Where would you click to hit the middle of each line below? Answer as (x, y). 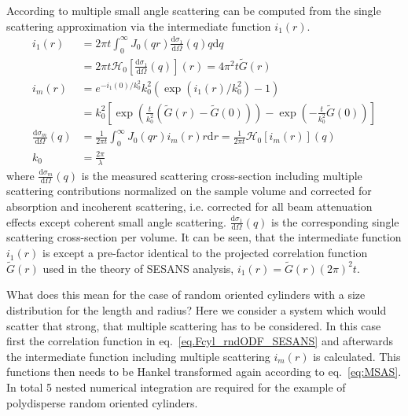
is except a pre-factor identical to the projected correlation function (205, 253)
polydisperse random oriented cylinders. (102, 402)
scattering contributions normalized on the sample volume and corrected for (189, 191)
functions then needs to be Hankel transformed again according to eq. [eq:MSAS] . (204, 372)
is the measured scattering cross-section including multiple (222, 175)
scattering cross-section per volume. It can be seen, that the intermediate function (204, 237)
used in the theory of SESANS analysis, (138, 268)
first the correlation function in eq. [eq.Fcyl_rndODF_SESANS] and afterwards (200, 341)
